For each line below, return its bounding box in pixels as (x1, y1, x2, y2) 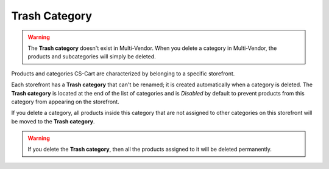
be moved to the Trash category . (11, 117, 95, 125)
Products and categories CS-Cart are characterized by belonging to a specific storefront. (11, 70, 235, 77)
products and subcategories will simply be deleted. (27, 53, 156, 60)
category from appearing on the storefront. (11, 98, 119, 105)
